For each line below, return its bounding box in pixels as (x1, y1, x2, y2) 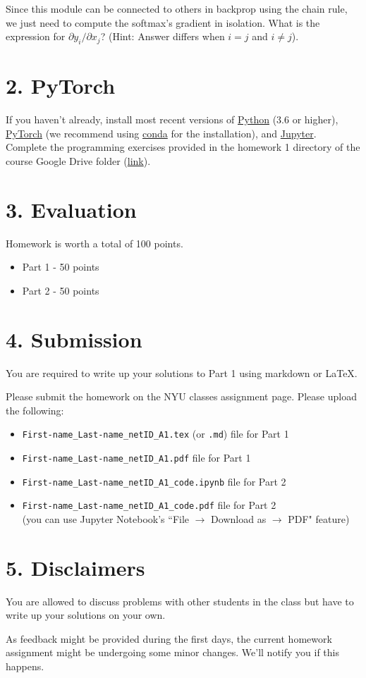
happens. (6, 659, 44, 674)
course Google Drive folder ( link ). (6, 153, 151, 168)
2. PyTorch (6, 71, 116, 100)
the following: (6, 402, 64, 417)
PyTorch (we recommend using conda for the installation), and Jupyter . (6, 125, 317, 140)
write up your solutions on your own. (6, 608, 166, 622)
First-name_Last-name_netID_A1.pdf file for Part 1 (22, 450, 251, 464)
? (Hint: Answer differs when (100, 29, 225, 44)
